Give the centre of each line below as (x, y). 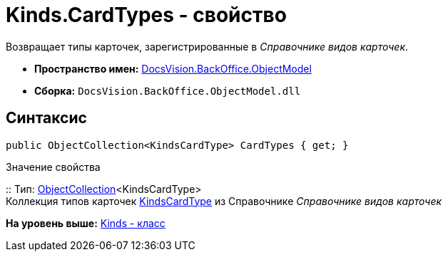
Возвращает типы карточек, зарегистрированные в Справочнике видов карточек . (207, 46)
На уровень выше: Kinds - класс (86, 223)
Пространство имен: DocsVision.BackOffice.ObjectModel (173, 68)
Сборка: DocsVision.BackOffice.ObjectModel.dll (168, 90)
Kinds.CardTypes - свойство (146, 15)
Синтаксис (46, 118)
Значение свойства (53, 167)
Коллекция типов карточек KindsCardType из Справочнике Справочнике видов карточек (224, 201)
